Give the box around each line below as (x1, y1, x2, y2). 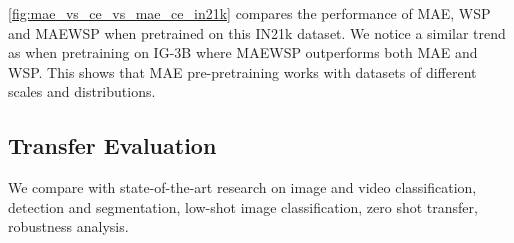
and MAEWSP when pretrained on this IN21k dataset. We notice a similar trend (8, 22, 506, 43)
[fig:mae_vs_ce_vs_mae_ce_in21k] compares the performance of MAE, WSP (8, 3, 491, 23)
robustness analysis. (8, 216, 129, 237)
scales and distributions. (8, 81, 156, 102)
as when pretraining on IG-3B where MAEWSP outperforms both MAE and (8, 42, 478, 63)
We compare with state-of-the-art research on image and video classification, (8, 177, 477, 198)
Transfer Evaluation (8, 130, 217, 161)
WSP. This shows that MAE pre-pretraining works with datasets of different (8, 61, 477, 82)
